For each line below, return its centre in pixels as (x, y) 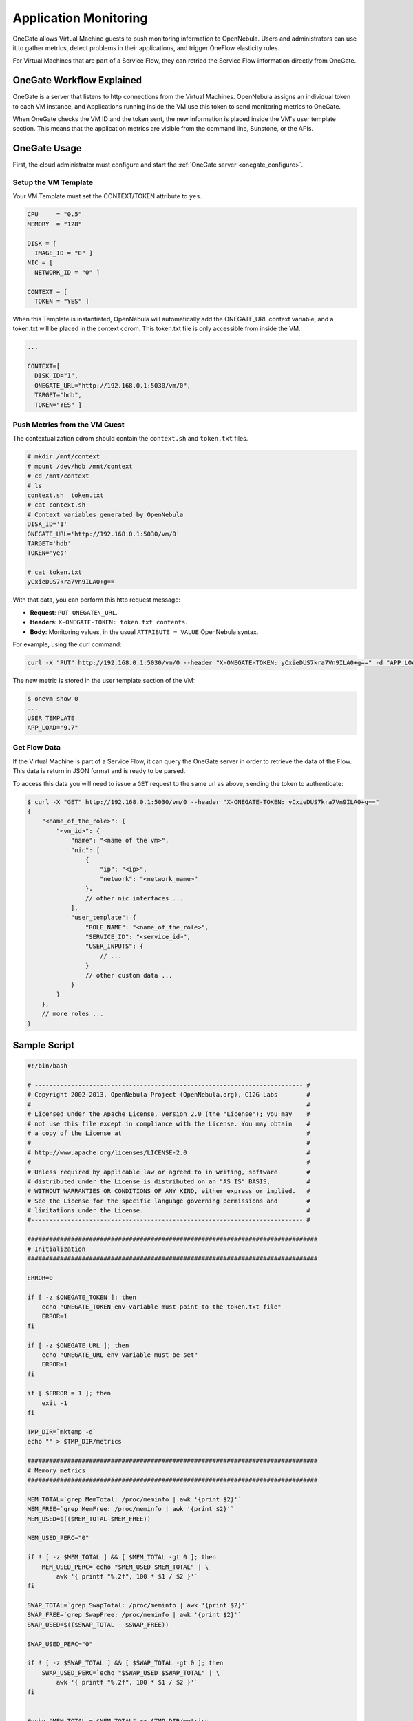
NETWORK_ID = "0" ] (67, 272)
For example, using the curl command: (67, 644)
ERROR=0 (40, 1278)
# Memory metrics (56, 1470)
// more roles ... (73, 1014)
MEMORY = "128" (55, 224)
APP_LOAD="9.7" (53, 728)
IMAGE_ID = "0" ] (64, 253)
